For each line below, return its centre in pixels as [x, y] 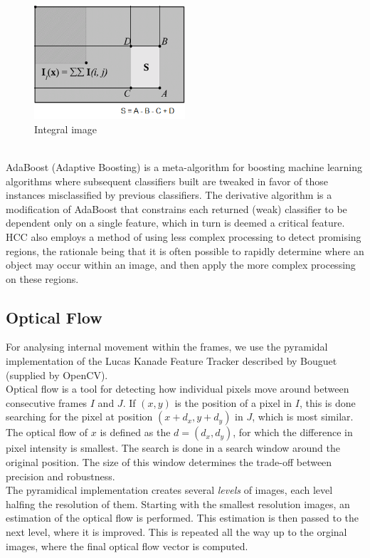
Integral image [65, 129]
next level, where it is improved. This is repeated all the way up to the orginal [176, 532]
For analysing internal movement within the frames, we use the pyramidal [167, 347]
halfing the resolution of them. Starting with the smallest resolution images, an [178, 503]
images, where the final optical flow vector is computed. [127, 546]
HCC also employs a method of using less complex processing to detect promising [184, 236]
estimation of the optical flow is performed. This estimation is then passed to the [183, 518]
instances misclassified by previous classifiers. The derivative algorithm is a [169, 195]
